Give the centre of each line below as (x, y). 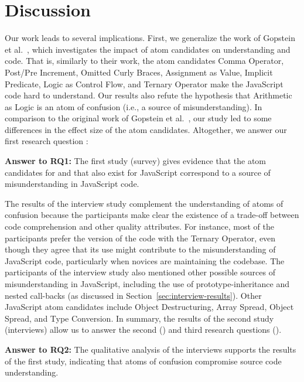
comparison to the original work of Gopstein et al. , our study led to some (138, 118)
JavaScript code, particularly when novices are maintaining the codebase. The (145, 260)
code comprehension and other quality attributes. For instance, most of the (139, 226)
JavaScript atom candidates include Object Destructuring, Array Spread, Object (149, 307)
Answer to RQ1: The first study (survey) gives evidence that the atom (136, 161)
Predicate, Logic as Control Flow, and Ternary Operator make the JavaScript (144, 83)
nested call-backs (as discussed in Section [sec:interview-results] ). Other (133, 295)
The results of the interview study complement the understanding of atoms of (144, 203)
